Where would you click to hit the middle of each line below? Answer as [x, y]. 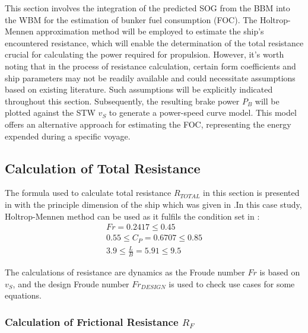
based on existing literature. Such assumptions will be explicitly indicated [139, 89]
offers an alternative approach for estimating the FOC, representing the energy [148, 124]
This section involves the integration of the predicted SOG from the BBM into [147, 8]
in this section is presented [251, 193]
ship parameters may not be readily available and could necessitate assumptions [150, 77]
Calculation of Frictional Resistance [92, 321]
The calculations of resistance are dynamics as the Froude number [125, 272]
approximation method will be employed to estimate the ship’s [150, 31]
